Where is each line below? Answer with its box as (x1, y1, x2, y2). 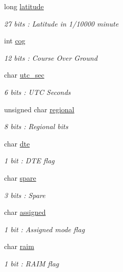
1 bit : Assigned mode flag (4, 224, 85, 234)
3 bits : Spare (4, 189, 45, 200)
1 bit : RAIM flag (4, 258, 59, 268)
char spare (4, 172, 36, 183)
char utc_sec (4, 69, 44, 80)
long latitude (4, 1, 44, 11)
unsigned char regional (4, 104, 75, 114)
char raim (4, 241, 34, 252)
